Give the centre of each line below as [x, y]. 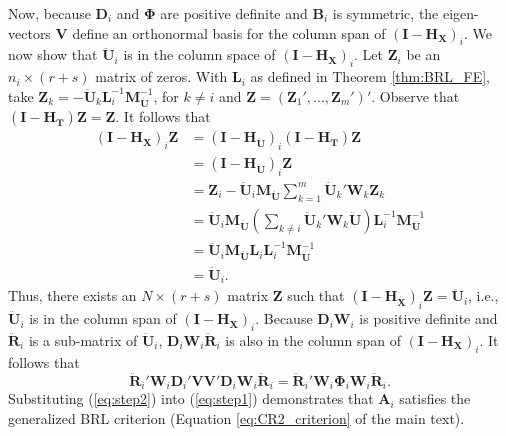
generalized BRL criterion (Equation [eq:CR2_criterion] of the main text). [236, 417]
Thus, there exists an [72, 295]
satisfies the [435, 398]
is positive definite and [428, 318]
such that [316, 295]
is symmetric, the [385, 13]
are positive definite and [234, 13]
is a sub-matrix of [83, 339]
